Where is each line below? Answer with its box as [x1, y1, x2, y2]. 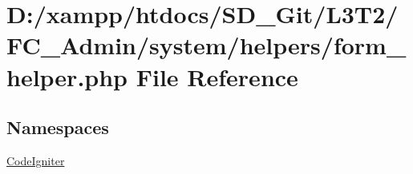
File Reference [136, 60, 298, 93]
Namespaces [6, 115, 109, 140]
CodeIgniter [6, 152, 65, 168]
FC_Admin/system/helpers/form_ [6, 29, 407, 61]
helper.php [6, 60, 128, 93]
